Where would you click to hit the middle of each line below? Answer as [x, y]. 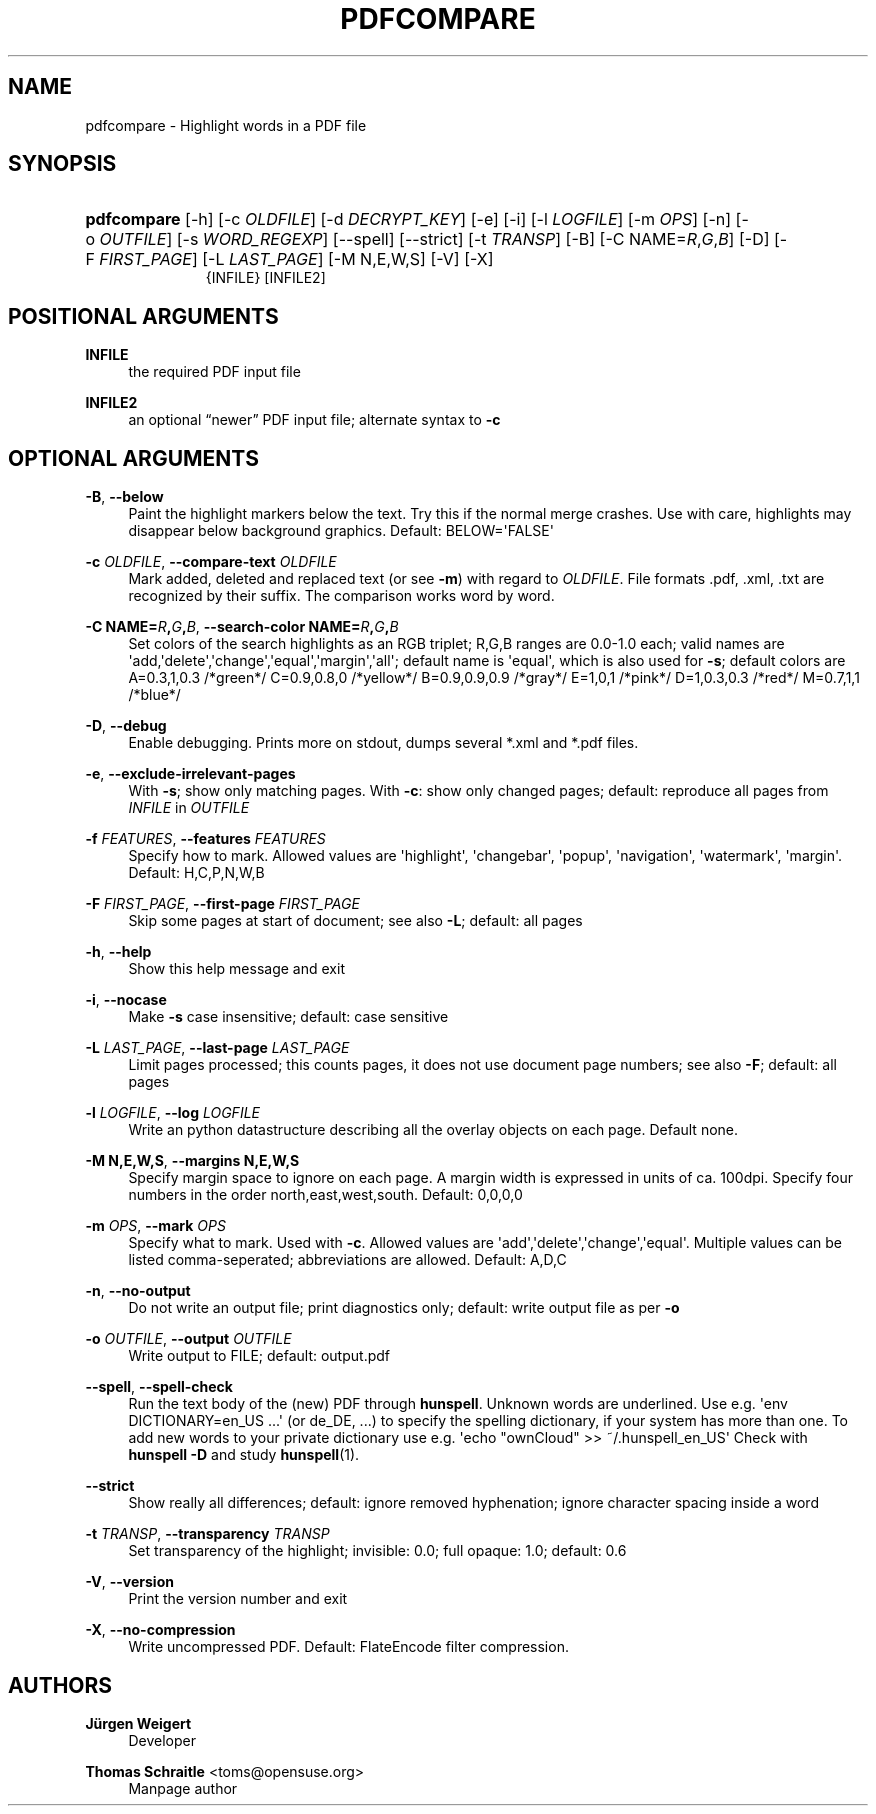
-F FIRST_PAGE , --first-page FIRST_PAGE [222, 904]
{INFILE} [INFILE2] [265, 278]
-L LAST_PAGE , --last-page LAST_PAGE [217, 1048]
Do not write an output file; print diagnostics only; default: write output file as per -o [404, 1308]
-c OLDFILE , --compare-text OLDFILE [211, 562]
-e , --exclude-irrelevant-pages [190, 774]
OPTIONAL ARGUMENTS [133, 458]
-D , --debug [126, 726]
